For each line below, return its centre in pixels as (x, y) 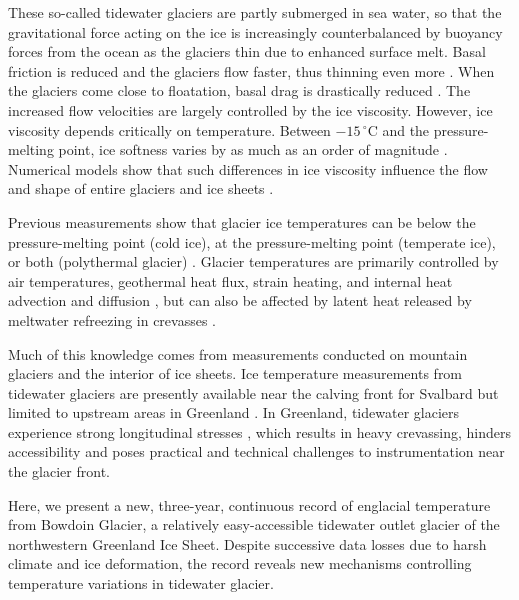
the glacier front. (59, 471)
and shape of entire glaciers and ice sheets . (141, 188)
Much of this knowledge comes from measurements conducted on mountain (238, 353)
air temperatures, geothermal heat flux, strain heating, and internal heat (230, 280)
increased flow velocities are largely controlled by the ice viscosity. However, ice (250, 109)
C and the (398, 129)
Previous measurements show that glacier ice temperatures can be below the (242, 221)
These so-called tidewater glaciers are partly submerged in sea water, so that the (255, 12)
